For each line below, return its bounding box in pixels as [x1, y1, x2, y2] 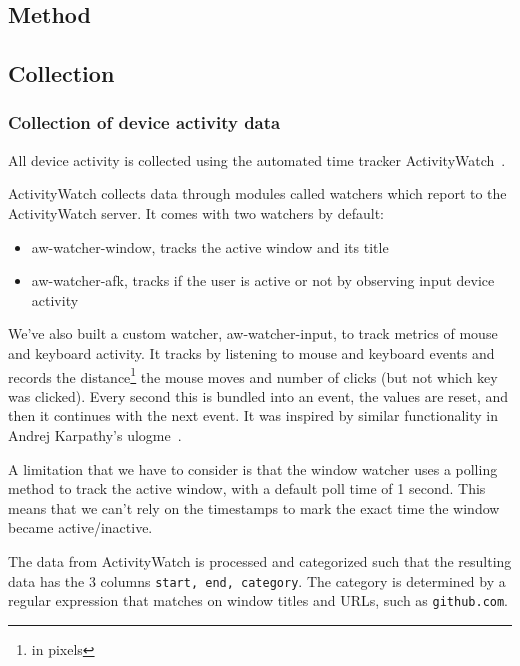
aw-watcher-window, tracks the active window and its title [31, 236, 389, 257]
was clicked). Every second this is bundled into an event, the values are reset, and [8, 385, 509, 406]
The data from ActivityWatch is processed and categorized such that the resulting [8, 550, 512, 571]
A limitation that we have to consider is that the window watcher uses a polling [8, 458, 498, 479]
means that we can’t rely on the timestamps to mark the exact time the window [8, 497, 500, 518]
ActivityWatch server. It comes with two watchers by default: [8, 202, 384, 223]
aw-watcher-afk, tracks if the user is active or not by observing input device [31, 270, 495, 291]
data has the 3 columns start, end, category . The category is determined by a [8, 570, 506, 591]
